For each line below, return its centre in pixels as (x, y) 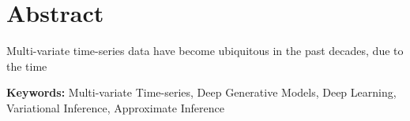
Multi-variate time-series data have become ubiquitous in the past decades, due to (205, 51)
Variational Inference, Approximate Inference (115, 107)
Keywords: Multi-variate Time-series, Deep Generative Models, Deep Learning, (201, 92)
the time (27, 66)
